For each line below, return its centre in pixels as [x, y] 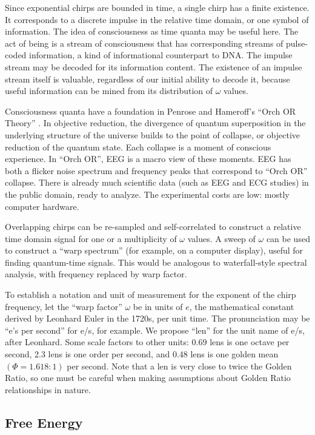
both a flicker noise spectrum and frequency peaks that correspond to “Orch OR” [156, 170]
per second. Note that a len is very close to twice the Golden [179, 366]
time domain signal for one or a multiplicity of [91, 238]
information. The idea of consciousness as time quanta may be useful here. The [152, 31]
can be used [288, 238]
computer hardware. [42, 206]
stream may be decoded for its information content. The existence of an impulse [154, 66]
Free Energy [44, 422]
